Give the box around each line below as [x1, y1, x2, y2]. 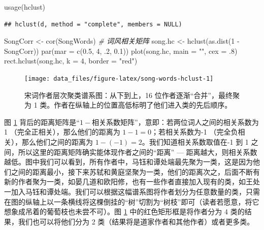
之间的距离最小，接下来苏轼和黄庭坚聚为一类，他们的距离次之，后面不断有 [11, 166, 260, 177]
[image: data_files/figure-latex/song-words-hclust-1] [24, 75, 214, 82]
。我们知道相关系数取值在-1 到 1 [142, 137, 249, 147]
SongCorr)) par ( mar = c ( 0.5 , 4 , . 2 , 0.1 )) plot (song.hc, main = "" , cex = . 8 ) [4, 45, 238, 56]
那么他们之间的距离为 [21, 137, 93, 147]
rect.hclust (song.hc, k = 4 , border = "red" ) [4, 55, 138, 66]
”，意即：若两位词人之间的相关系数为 [135, 116, 259, 127]
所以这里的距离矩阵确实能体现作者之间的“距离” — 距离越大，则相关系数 [18, 146, 257, 157]
